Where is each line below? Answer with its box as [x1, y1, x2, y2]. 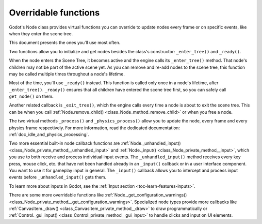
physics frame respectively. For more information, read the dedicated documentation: [9, 125, 180, 131]
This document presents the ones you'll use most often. [9, 40, 121, 45]
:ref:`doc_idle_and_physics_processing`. [9, 132, 89, 137]
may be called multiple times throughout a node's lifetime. [9, 71, 125, 77]
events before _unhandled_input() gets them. [9, 174, 107, 180]
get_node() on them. [9, 93, 54, 99]
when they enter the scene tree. [9, 30, 73, 36]
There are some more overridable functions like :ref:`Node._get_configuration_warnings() [9, 192, 187, 198]
